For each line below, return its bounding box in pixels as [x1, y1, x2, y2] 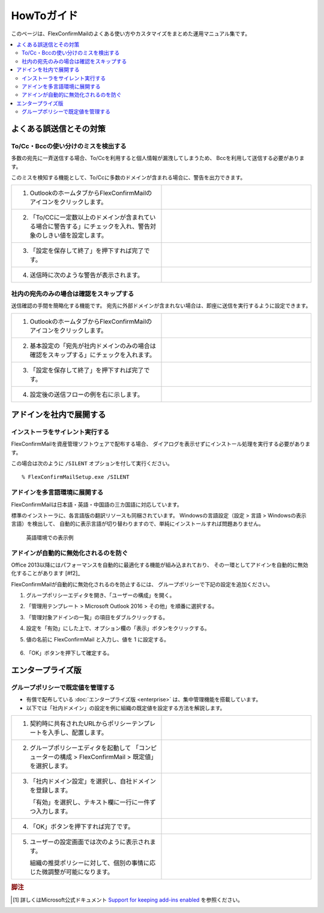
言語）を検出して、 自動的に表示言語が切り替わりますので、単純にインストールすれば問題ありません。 [11, 520, 264, 528]
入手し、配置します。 [47, 728, 108, 737]
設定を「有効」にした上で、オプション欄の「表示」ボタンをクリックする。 [26, 625, 210, 632]
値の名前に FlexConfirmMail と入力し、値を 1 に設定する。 [26, 635, 170, 643]
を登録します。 [29, 786, 72, 794]
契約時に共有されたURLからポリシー [29, 719, 132, 728]
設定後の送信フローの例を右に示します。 [29, 390, 144, 399]
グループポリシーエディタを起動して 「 [29, 743, 139, 752]
